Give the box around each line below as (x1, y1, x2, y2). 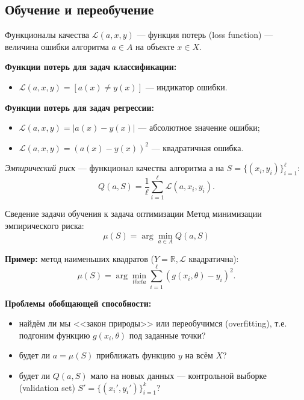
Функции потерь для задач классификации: (5, 60, 177, 73)
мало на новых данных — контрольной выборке (90, 369, 267, 381)
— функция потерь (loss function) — (137, 28, 273, 41)
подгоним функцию (19, 328, 90, 341)
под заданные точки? (129, 328, 206, 341)
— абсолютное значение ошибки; (138, 121, 260, 134)
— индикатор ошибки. (145, 80, 228, 93)
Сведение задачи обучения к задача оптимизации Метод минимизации (5, 207, 262, 220)
